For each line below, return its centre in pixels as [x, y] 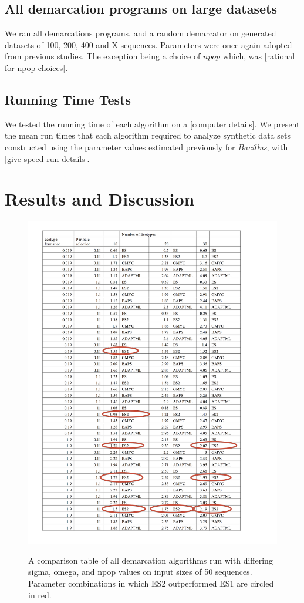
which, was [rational [259, 56]
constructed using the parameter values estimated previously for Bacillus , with [146, 146]
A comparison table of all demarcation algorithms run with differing [151, 560]
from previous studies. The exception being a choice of [103, 56]
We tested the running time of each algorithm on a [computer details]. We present [152, 124]
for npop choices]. [36, 67]
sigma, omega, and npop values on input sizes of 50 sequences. [140, 572]
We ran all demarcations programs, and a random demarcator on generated [141, 33]
